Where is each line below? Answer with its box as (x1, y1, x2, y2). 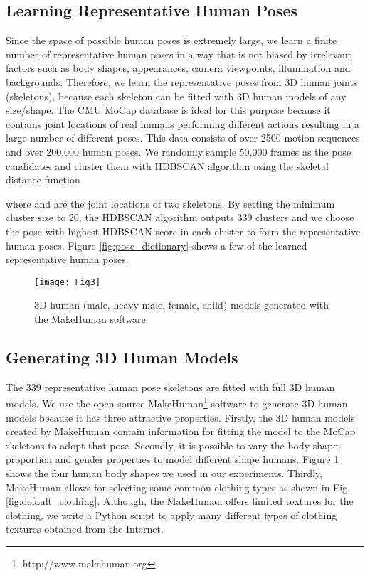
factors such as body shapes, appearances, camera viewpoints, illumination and (6, 60, 351, 75)
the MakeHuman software (34, 311, 146, 326)
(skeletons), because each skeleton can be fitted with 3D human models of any (6, 88, 347, 103)
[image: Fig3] (34, 277, 101, 287)
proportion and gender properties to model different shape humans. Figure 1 (6, 452, 339, 466)
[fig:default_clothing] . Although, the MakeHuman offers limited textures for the (6, 494, 354, 508)
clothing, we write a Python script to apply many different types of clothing (6, 507, 337, 522)
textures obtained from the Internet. (6, 521, 164, 536)
